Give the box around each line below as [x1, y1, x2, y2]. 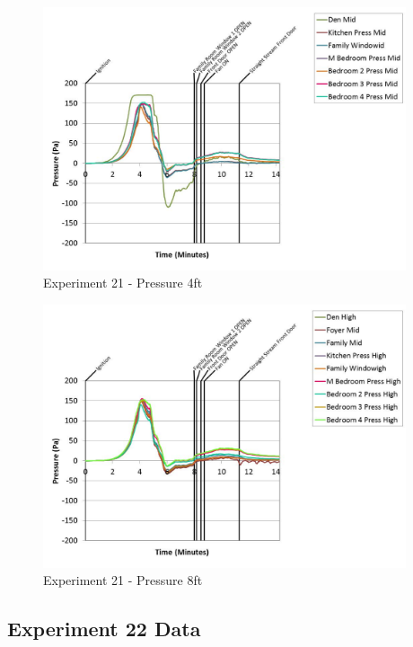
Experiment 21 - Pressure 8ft [43, 571, 203, 589]
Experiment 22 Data [7, 615, 201, 643]
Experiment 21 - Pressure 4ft [43, 273, 203, 292]
